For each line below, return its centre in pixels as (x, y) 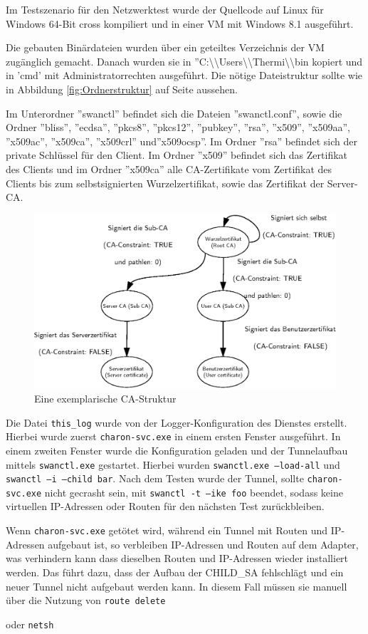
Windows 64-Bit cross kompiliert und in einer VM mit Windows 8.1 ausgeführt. (180, 23)
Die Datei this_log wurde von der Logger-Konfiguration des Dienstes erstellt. (177, 422)
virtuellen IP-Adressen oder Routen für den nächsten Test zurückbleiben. (165, 506)
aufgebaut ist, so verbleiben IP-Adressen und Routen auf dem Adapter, (203, 544)
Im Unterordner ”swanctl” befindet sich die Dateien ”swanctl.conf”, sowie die (174, 113)
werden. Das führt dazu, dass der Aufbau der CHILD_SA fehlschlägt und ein (175, 572)
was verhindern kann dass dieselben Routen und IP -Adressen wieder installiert (177, 558)
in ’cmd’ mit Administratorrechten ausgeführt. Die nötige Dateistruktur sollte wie (184, 75)
